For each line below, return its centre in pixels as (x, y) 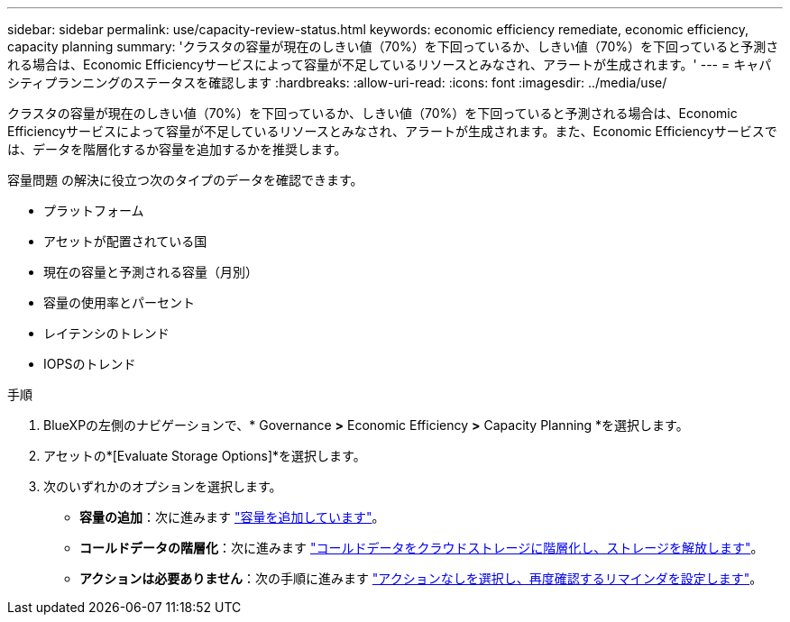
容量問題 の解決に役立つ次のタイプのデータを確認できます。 (185, 180)
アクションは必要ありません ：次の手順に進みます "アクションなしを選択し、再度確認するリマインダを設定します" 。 (421, 578)
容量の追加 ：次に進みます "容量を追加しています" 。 (232, 517)
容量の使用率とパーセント (119, 302)
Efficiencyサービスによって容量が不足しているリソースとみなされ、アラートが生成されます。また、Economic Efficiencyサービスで (392, 131)
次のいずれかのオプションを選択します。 (163, 486)
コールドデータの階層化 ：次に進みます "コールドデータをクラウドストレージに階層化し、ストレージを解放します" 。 (422, 548)
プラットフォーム (94, 210)
